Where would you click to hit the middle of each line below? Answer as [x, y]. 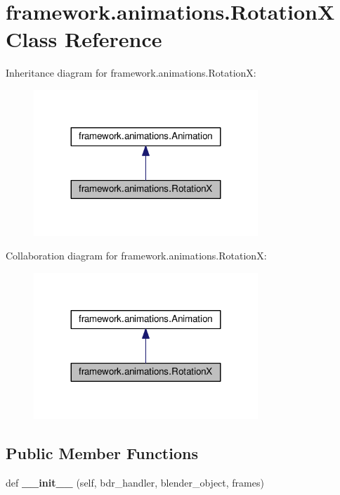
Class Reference [84, 39]
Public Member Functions [102, 452]
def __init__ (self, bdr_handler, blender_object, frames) [135, 482]
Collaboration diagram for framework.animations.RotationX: [136, 256]
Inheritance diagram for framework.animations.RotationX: [131, 73]
